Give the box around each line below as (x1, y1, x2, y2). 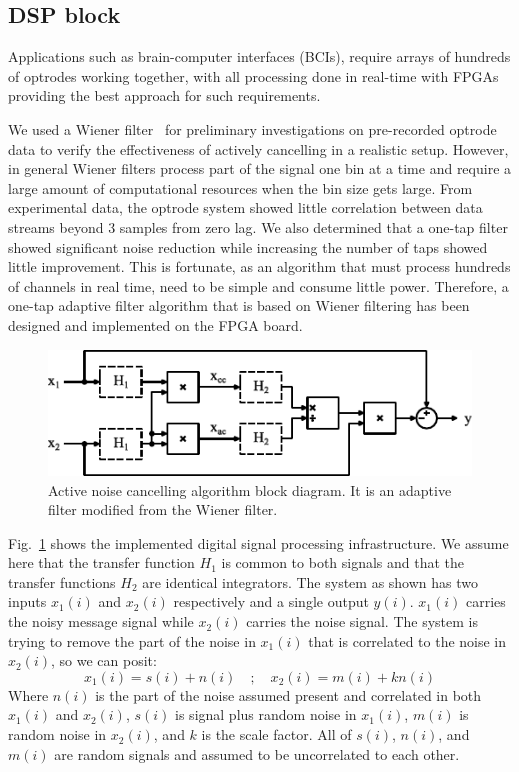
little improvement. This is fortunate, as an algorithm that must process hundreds (8, 256, 511, 277)
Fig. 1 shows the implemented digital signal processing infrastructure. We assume (8, 532, 509, 553)
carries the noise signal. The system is (246, 611, 479, 632)
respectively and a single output (173, 591, 369, 612)
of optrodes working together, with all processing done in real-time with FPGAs (8, 65, 499, 86)
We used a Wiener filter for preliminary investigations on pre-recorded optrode (8, 118, 497, 139)
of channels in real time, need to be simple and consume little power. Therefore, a (8, 275, 509, 296)
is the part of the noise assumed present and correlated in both (95, 684, 482, 705)
